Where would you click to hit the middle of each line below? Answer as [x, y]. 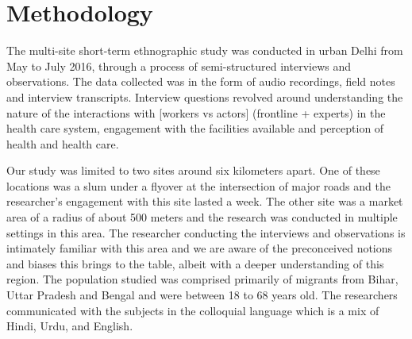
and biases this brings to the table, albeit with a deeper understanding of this [195, 263]
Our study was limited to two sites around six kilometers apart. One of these [193, 170]
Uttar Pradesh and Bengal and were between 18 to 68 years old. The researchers [202, 295]
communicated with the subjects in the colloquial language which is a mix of [193, 310]
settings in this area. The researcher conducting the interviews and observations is [206, 232]
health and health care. [63, 143]
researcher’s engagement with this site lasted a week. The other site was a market [205, 201]
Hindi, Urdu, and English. [70, 326]
